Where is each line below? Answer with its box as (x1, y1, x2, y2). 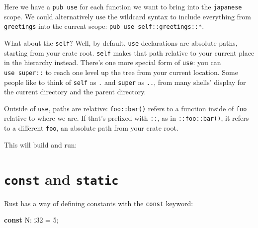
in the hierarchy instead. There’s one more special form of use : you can (4, 57, 221, 68)
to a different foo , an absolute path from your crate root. (4, 123, 178, 133)
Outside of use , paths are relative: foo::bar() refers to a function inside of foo (4, 103, 247, 113)
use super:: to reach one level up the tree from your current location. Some (4, 67, 238, 77)
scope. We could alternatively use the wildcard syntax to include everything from (4, 11, 252, 21)
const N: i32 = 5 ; (4, 215, 59, 225)
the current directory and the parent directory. (4, 86, 146, 97)
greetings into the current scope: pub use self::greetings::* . (4, 21, 204, 31)
